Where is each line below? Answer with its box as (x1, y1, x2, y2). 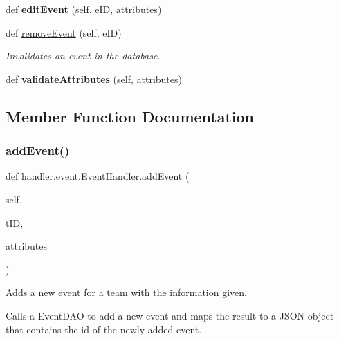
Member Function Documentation (6, 105, 255, 127)
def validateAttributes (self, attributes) (6, 71, 182, 86)
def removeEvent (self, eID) (6, 25, 122, 39)
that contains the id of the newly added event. (6, 322, 202, 336)
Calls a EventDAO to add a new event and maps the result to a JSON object (6, 308, 334, 322)
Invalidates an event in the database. (6, 48, 161, 63)
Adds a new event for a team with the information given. (6, 285, 247, 299)
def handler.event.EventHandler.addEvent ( (6, 169, 190, 183)
